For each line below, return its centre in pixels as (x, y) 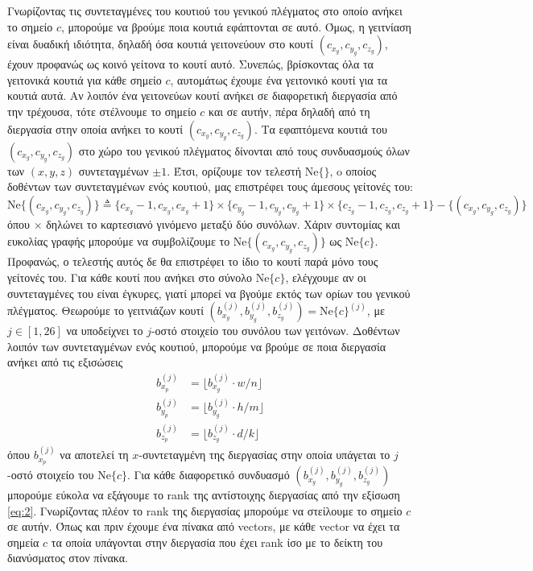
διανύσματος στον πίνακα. (68, 558)
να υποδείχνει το (105, 331)
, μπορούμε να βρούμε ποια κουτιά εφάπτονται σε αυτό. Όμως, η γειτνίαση (236, 26)
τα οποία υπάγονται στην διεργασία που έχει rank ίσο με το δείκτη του (217, 542)
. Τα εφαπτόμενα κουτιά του (320, 128)
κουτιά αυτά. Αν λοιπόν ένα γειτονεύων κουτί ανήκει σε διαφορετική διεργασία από (202, 95)
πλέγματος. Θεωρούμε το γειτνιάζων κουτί (105, 310)
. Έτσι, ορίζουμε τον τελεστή (234, 170)
